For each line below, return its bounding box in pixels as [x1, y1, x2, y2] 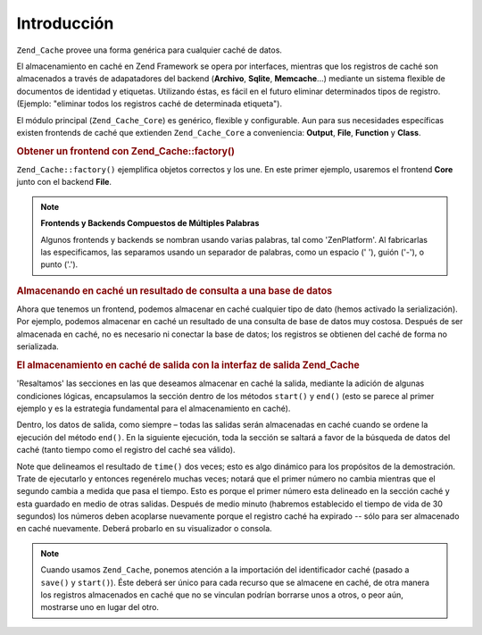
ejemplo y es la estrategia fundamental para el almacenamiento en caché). [16, 403, 291, 414]
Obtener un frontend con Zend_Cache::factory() [16, 145, 236, 157]
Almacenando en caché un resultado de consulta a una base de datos [16, 284, 333, 297]
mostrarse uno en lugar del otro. [40, 602, 160, 613]
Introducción [16, 13, 114, 33]
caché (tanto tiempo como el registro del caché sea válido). [16, 445, 236, 455]
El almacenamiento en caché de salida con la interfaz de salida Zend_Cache [16, 358, 361, 371]
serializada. [16, 341, 60, 352]
